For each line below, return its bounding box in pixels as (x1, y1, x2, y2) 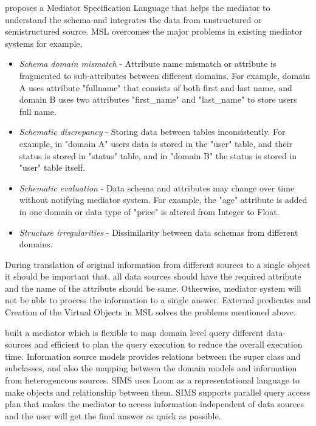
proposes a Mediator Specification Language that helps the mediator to (5, 1, 270, 13)
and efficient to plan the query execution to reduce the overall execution (34, 338, 303, 351)
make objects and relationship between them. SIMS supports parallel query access (5, 385, 311, 398)
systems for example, (5, 36, 83, 49)
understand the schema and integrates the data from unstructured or (5, 13, 262, 26)
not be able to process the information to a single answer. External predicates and (5, 294, 311, 306)
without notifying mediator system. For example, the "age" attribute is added (19, 193, 307, 206)
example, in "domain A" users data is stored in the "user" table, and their (19, 137, 293, 149)
